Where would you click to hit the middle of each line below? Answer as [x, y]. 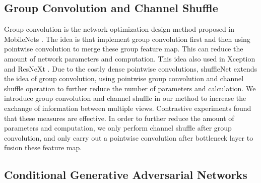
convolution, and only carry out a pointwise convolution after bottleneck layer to [129, 137]
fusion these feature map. [43, 147]
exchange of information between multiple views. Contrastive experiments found [128, 108]
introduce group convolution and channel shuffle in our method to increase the [125, 98]
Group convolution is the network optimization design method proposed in [119, 29]
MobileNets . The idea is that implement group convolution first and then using [127, 39]
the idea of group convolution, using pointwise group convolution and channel [124, 78]
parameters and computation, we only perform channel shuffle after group [118, 128]
